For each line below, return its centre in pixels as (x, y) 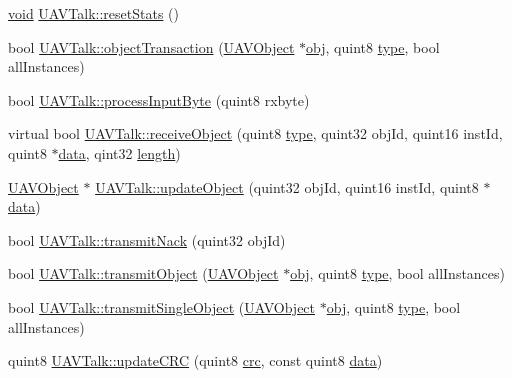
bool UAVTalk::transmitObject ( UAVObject (143, 273)
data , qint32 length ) (119, 152)
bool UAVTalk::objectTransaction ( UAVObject (151, 46)
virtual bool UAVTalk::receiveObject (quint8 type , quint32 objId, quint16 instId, (255, 133)
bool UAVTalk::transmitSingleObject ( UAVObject (162, 306)
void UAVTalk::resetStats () (93, 13)
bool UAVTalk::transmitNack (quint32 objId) (147, 239)
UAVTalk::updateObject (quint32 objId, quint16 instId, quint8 (287, 186)
